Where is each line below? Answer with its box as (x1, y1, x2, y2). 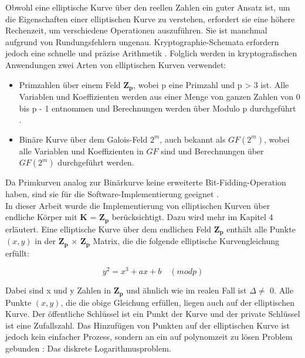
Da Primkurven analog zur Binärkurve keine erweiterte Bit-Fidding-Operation (5, 176, 286, 188)
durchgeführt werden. (57, 156, 134, 168)
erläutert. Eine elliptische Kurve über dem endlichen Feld (5, 222, 212, 235)
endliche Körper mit (5, 211, 77, 223)
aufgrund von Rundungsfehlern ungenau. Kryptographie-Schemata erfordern (5, 35, 279, 48)
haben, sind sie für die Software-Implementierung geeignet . (5, 187, 219, 200)
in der (35, 235, 56, 247)
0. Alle (270, 284, 294, 296)
